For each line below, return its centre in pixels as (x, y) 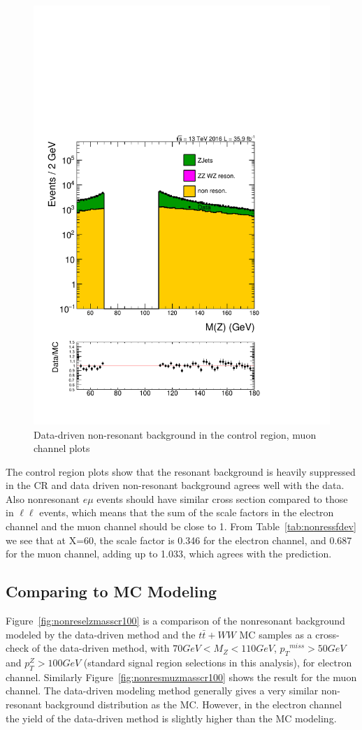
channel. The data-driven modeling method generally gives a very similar (162, 691)
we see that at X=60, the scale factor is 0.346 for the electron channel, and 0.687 (179, 540)
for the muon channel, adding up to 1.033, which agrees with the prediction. (169, 554)
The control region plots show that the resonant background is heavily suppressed (181, 471)
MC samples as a (276, 634)
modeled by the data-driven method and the (101, 634)
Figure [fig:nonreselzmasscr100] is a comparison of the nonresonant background (175, 621)
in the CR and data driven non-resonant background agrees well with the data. (175, 485)
